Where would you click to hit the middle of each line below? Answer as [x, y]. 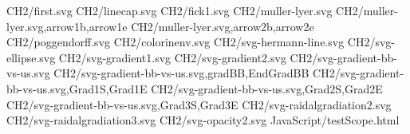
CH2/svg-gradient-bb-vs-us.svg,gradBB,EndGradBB [181, 73]
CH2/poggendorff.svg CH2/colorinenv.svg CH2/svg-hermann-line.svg [175, 42]
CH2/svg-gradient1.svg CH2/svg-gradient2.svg [172, 57]
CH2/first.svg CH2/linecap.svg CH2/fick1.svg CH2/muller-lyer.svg [170, 10]
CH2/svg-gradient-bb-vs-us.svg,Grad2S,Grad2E [267, 88]
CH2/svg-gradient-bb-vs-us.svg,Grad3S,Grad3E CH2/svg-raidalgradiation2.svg [199, 104]
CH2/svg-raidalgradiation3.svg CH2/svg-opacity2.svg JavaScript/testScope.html [203, 120]
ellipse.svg [31, 57]
